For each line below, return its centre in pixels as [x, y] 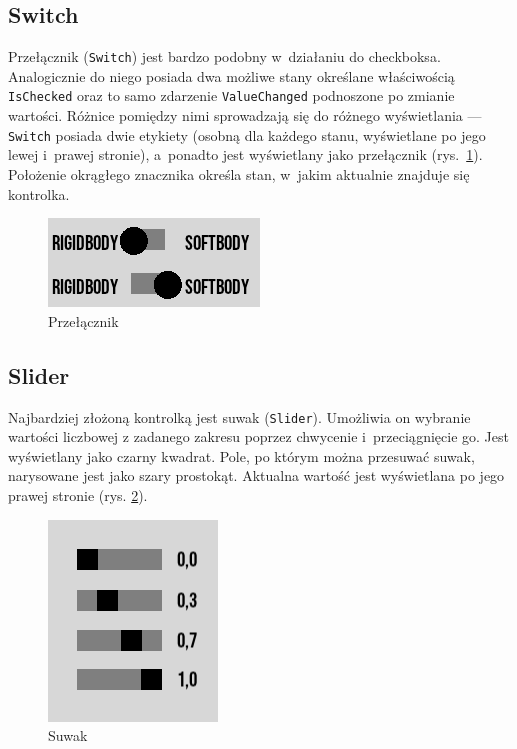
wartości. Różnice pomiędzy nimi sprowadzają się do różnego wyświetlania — [245, 115]
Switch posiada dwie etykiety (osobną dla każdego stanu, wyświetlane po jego [247, 134]
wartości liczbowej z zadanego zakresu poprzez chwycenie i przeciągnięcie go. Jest [258, 436]
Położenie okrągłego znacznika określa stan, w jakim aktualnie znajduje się [239, 173]
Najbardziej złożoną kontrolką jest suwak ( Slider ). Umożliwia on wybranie [239, 416]
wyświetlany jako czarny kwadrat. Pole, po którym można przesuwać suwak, [241, 455]
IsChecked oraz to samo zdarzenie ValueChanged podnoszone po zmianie [231, 95]
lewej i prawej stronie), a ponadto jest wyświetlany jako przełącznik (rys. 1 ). [245, 154]
